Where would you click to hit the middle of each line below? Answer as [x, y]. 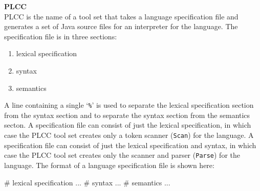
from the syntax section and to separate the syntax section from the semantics [127, 115]
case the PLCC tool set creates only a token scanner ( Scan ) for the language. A [129, 135]
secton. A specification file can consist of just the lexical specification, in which [128, 125]
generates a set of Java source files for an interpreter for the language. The [121, 26]
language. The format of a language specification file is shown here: [109, 165]
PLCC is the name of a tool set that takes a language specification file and [121, 16]
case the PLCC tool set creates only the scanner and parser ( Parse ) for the [122, 155]
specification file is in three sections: [61, 36]
